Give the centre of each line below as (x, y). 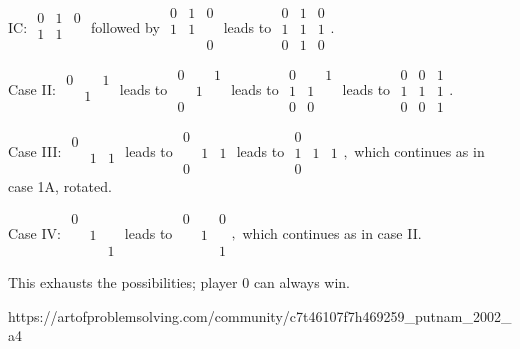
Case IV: (34, 232)
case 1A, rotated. (60, 186)
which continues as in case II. (332, 232)
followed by (125, 26)
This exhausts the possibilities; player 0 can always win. (179, 281)
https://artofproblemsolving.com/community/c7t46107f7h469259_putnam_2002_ (260, 315)
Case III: (35, 150)
